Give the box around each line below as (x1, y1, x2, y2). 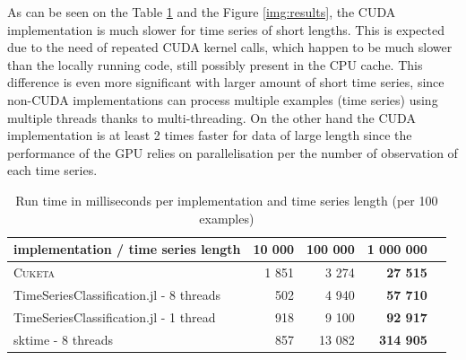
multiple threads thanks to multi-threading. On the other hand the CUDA (7, 108, 416, 127)
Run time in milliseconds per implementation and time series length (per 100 (15, 190, 438, 209)
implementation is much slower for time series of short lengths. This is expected (7, 20, 444, 39)
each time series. (7, 161, 98, 180)
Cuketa (13, 262, 56, 281)
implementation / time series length (13, 240, 241, 259)
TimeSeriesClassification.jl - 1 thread (13, 307, 216, 326)
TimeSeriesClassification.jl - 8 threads (13, 285, 220, 303)
